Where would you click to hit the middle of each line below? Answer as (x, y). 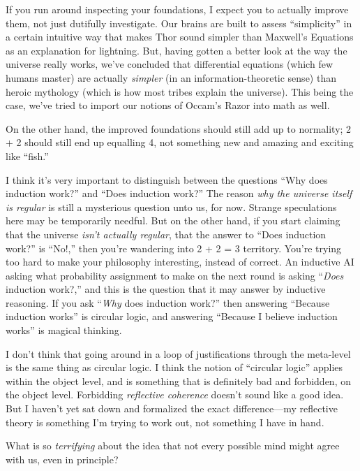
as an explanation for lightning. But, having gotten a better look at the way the (177, 50)
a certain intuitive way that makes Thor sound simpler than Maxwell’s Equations (180, 37)
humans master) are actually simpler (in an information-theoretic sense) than (171, 77)
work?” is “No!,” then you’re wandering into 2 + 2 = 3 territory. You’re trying (174, 248)
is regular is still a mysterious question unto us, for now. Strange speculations (171, 206)
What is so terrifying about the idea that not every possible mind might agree (173, 445)
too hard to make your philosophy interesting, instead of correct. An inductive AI (180, 262)
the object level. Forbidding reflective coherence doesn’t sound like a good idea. (175, 394)
